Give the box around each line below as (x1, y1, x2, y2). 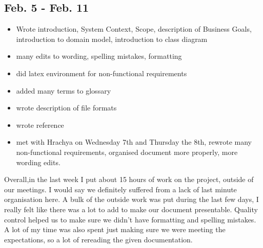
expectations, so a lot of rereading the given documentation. (4, 234, 193, 244)
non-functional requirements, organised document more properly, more (16, 146, 238, 157)
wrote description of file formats (16, 102, 117, 113)
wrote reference (16, 119, 64, 130)
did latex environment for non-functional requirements (16, 67, 187, 78)
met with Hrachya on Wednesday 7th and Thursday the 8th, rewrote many (16, 137, 252, 147)
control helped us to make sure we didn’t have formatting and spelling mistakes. (4, 214, 256, 224)
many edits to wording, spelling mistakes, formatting (16, 51, 182, 61)
